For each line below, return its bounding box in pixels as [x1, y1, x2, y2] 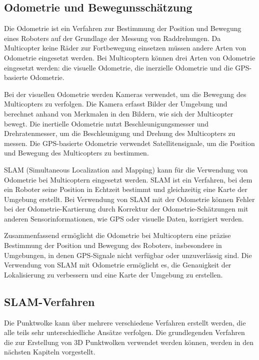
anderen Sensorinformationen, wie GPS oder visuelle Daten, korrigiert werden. [4, 213, 244, 223]
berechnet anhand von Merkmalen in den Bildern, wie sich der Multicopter [4, 108, 233, 118]
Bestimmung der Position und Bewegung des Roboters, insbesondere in [4, 240, 222, 250]
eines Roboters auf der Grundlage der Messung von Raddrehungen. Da [4, 32, 221, 43]
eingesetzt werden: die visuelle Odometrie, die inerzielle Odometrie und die [4, 62, 233, 72]
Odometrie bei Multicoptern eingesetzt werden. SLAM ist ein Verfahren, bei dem [4, 174, 252, 184]
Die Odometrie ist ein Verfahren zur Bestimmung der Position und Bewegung [4, 23, 241, 33]
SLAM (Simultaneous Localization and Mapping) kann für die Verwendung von [4, 164, 248, 174]
